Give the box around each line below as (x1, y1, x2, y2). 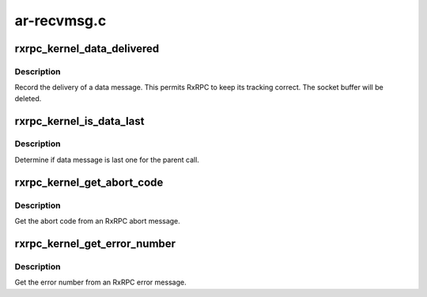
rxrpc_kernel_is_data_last (14, 115, 145, 128)
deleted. (14, 93, 42, 103)
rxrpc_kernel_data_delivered (14, 42, 160, 55)
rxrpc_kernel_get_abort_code (14, 175, 164, 189)
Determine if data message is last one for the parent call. (14, 155, 199, 164)
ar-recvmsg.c (14, 12, 107, 29)
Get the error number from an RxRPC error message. (14, 277, 187, 288)
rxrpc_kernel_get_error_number (14, 237, 176, 250)
